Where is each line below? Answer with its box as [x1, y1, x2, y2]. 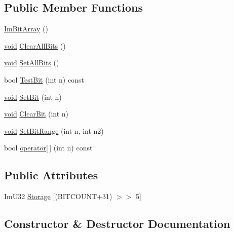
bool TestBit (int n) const [4, 74, 84, 85]
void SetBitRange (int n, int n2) [4, 125, 104, 136]
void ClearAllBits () [4, 40, 66, 51]
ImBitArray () [4, 23, 49, 34]
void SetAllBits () [4, 57, 59, 68]
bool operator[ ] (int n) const [4, 142, 93, 153]
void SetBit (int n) [4, 91, 62, 102]
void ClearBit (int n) [4, 108, 69, 119]
